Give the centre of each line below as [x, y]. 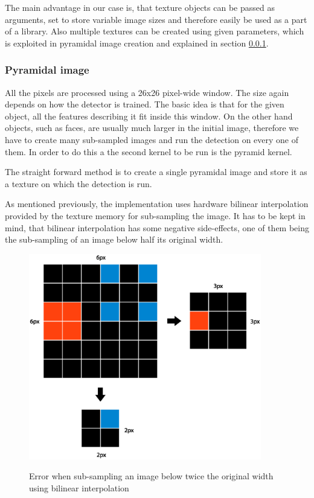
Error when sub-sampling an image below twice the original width [151, 476]
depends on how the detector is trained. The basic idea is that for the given [145, 104]
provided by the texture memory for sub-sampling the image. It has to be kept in [155, 215]
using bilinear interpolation [79, 488]
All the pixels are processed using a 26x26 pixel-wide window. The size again [147, 92]
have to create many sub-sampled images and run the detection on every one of [152, 139]
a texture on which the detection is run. [78, 183]
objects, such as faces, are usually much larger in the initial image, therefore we [152, 128]
